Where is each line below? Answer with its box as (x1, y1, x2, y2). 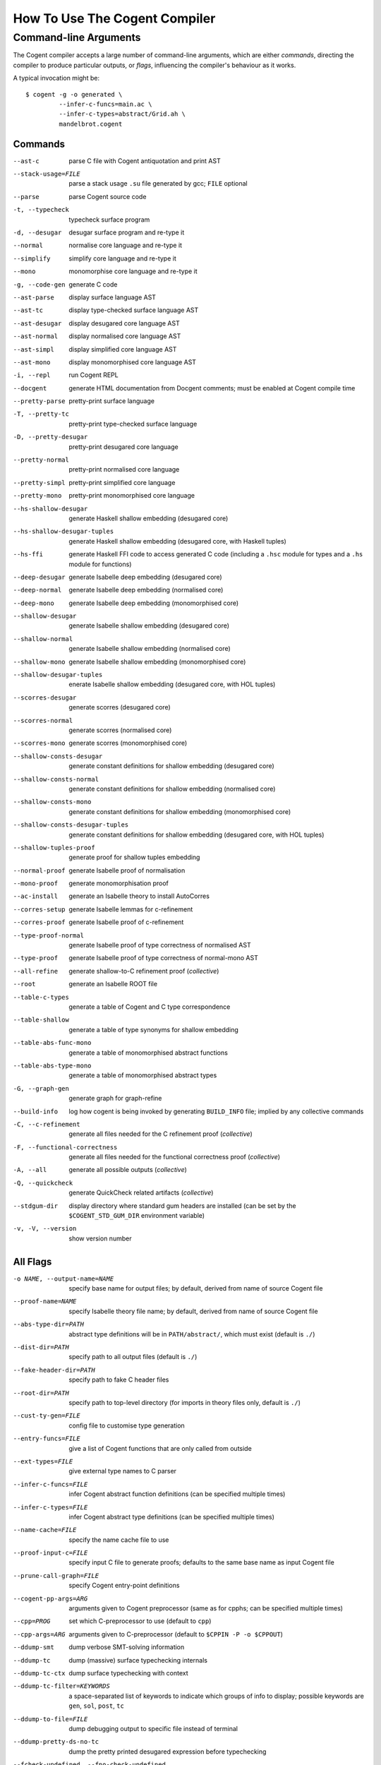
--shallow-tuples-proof (13, 844, 95, 851)
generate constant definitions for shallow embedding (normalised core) (68, 784, 276, 793)
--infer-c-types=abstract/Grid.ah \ (59, 110, 186, 118)
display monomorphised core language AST (68, 357, 197, 366)
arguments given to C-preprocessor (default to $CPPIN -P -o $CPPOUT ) (68, 1629, 284, 1638)
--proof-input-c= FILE (13, 1549, 88, 1557)
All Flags (13, 1255, 52, 1267)
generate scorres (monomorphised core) (68, 738, 188, 748)
